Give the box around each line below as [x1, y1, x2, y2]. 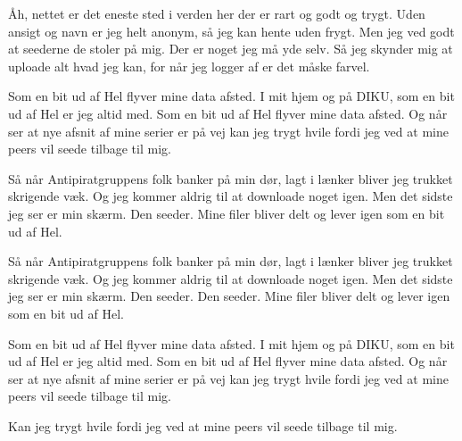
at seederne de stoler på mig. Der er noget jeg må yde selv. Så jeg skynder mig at [8, 39, 453, 58]
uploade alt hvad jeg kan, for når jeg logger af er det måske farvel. [8, 56, 370, 75]
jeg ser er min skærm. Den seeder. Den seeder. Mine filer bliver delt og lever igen [8, 287, 450, 305]
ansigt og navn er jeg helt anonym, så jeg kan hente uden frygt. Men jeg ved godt [8, 21, 455, 40]
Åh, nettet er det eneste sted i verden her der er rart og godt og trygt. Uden [8, 4, 425, 22]
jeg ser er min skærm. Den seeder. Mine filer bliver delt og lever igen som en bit [8, 204, 445, 222]
